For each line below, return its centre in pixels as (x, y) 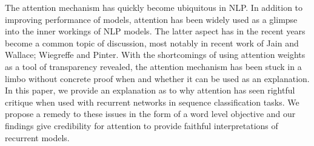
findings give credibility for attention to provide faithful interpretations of (142, 125)
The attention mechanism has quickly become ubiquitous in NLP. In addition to (154, 7)
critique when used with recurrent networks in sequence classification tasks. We (152, 102)
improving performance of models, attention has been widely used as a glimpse (151, 19)
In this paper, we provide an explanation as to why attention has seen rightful (150, 90)
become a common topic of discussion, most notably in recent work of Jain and (152, 43)
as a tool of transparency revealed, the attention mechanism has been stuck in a (153, 66)
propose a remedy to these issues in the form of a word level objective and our (150, 114)
